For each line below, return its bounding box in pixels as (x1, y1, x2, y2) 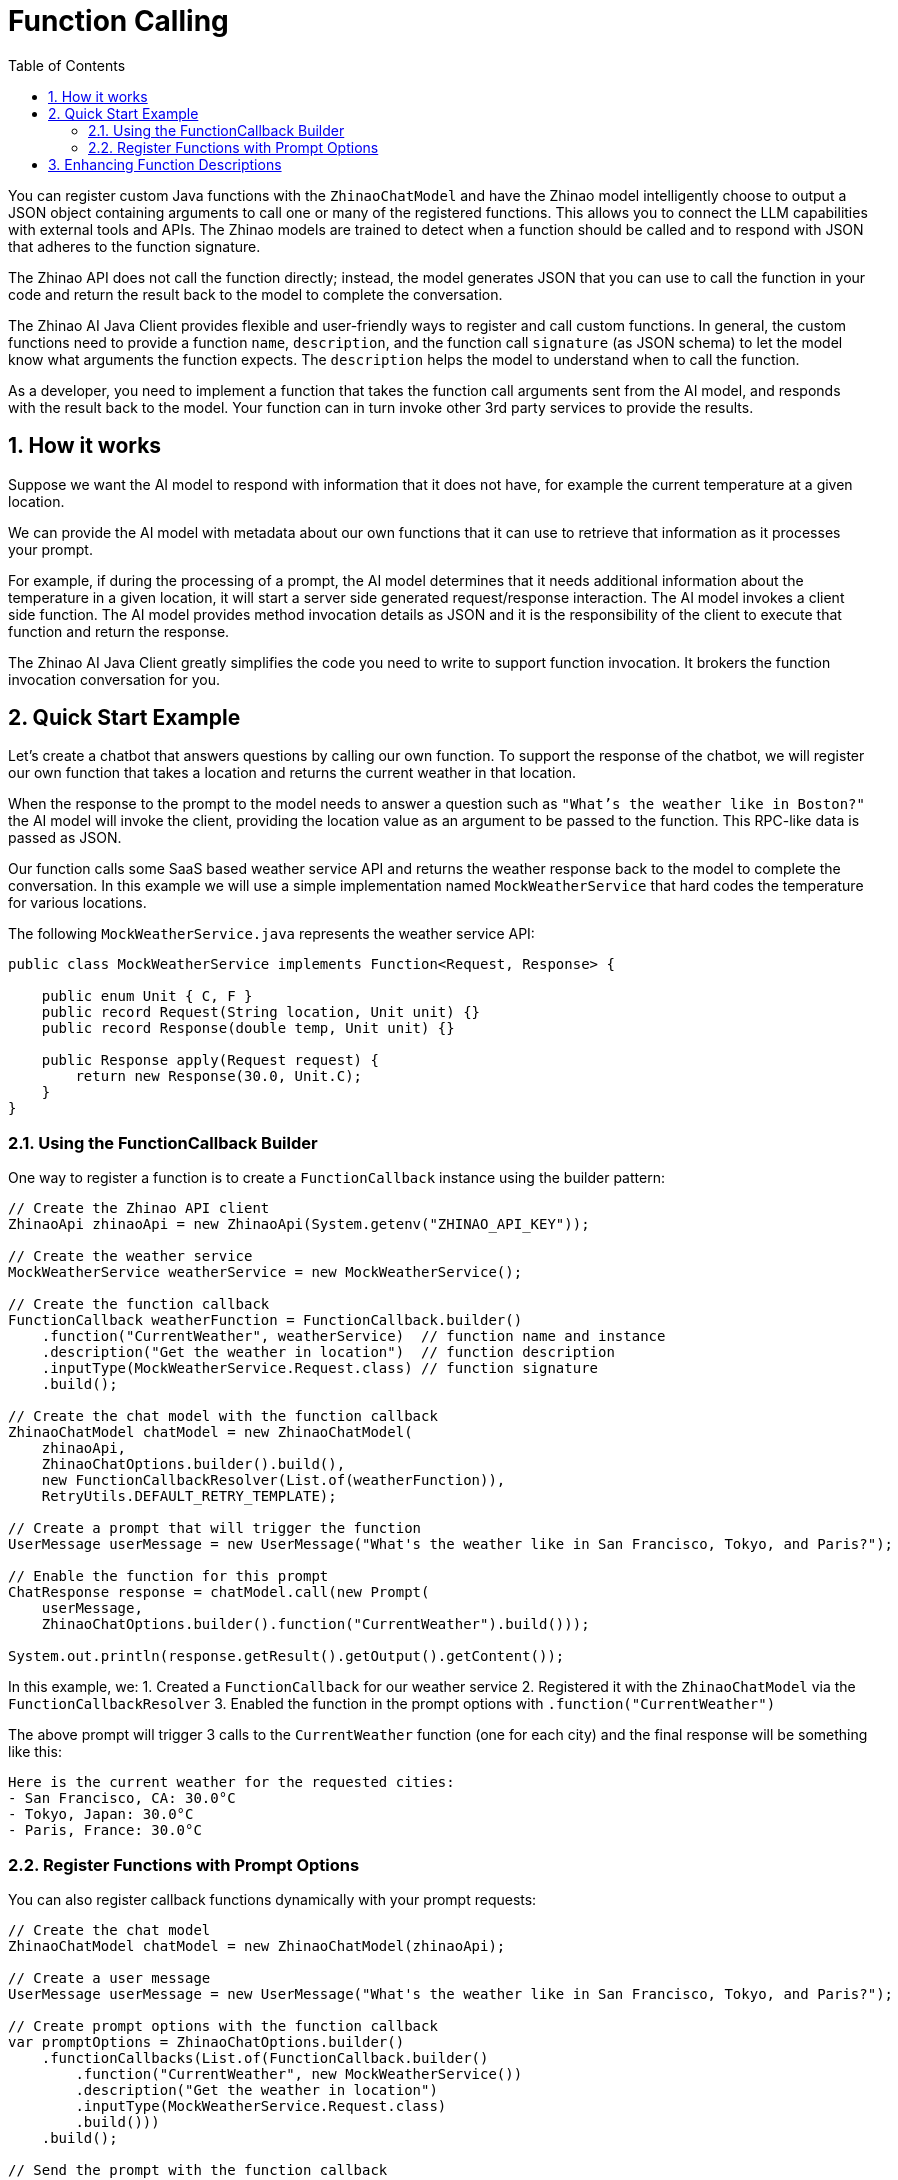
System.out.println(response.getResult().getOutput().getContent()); (8, 1648, 565, 1665)
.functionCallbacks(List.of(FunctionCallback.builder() (41, 2049, 489, 2066)
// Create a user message (8, 1969, 211, 1986)
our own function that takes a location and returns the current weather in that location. (8, 764, 577, 782)
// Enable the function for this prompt (8, 1568, 329, 1585)
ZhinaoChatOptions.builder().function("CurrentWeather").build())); (41, 1616, 590, 1633)
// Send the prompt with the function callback (8, 2161, 388, 2178)
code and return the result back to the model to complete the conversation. (8, 285, 503, 303)
